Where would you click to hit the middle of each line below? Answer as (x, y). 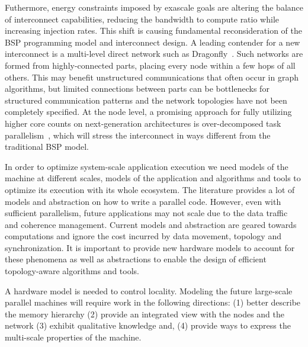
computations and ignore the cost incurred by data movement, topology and (143, 236)
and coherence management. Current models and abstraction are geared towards (151, 224)
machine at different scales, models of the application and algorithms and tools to (153, 178)
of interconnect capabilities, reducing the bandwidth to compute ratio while (142, 19)
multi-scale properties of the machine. (73, 337)
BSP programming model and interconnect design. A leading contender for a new (153, 42)
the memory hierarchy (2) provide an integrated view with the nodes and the (145, 314)
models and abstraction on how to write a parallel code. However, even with (143, 201)
